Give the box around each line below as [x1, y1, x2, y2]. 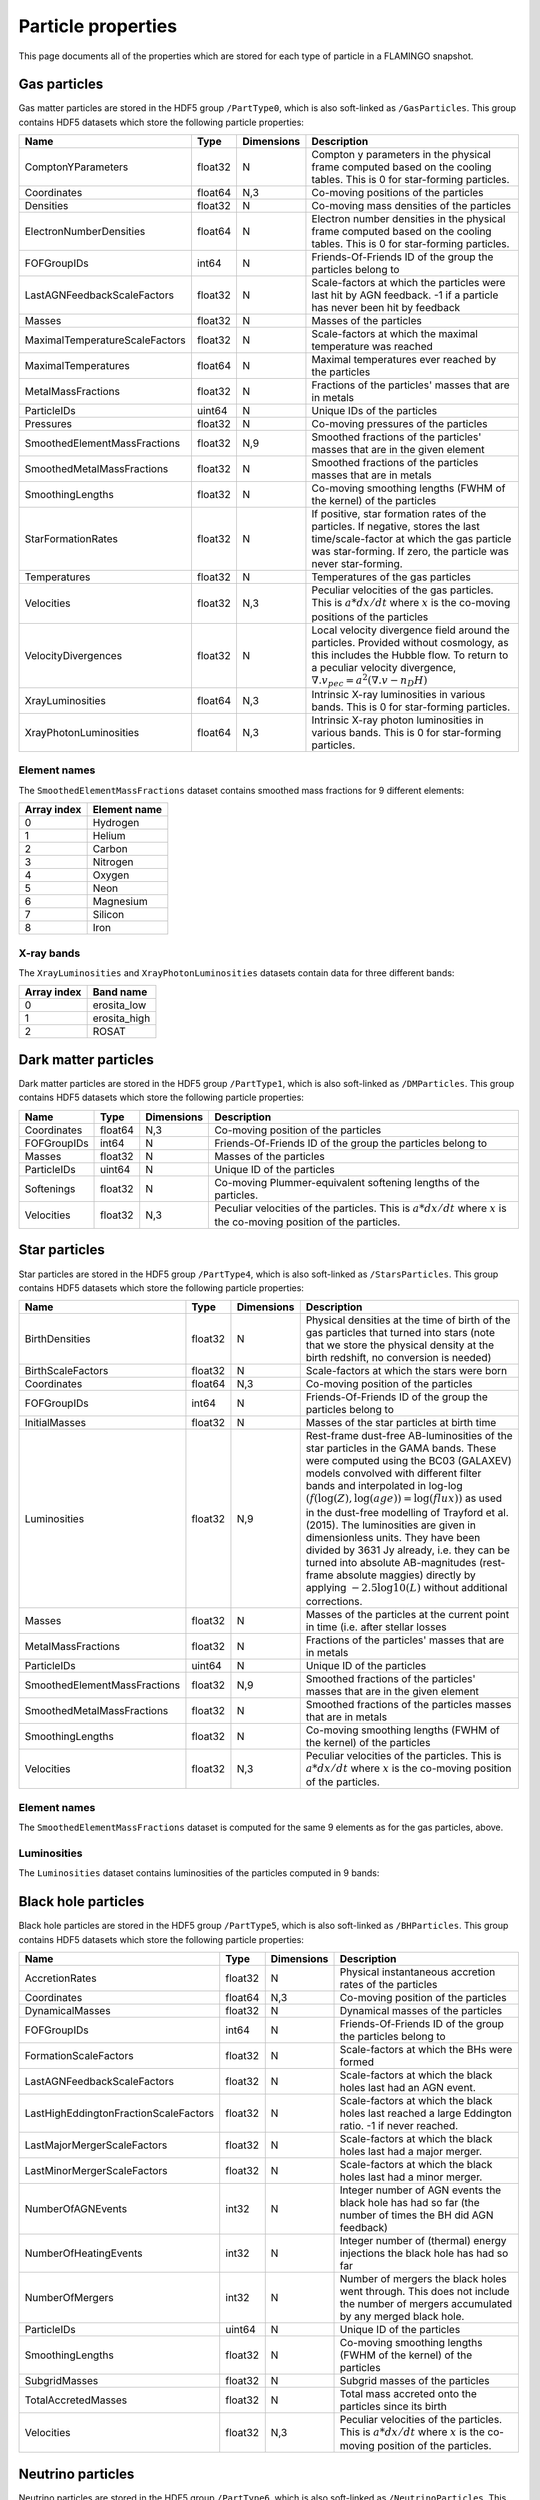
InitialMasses [24, 1416, 87, 1430]
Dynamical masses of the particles [339, 2004, 503, 2018]
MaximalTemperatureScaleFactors [24, 333, 187, 347]
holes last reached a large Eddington [339, 2106, 512, 2120]
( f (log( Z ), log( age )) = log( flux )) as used [305, 1491, 503, 1505]
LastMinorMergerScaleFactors [24, 2164, 168, 2178]
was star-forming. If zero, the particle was [311, 545, 509, 559]
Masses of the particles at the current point [305, 1608, 510, 1622]
